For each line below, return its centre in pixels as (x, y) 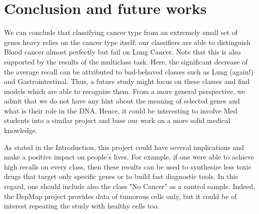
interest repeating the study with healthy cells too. (82, 206)
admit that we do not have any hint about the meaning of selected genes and (122, 101)
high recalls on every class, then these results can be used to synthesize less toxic (128, 166)
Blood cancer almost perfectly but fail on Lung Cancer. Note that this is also (122, 52)
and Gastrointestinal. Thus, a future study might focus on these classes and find (127, 81)
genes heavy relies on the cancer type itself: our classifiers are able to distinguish (127, 42)
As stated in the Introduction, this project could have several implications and (124, 147)
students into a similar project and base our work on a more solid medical (117, 120)
